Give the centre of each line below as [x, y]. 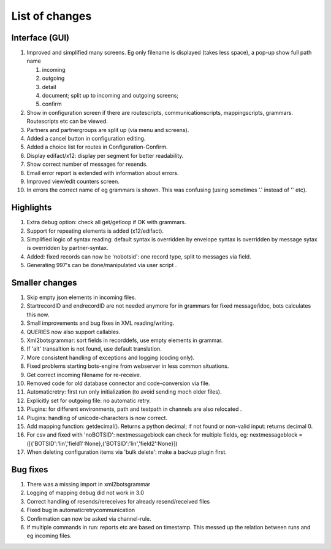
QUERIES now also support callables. [74, 332]
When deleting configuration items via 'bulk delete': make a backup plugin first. [127, 452]
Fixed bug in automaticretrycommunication [81, 510]
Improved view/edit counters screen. [73, 181]
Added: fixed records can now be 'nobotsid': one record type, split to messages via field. [139, 256]
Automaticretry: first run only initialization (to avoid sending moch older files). [124, 392]
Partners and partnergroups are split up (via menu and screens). [108, 130]
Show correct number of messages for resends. [87, 164]
